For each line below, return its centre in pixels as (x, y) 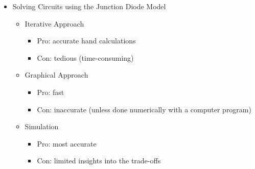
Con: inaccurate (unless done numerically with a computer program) (144, 109)
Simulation (42, 126)
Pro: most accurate (67, 143)
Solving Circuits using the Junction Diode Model (89, 6)
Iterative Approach (54, 23)
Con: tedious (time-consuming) (85, 57)
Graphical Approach (56, 75)
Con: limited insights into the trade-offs (99, 161)
